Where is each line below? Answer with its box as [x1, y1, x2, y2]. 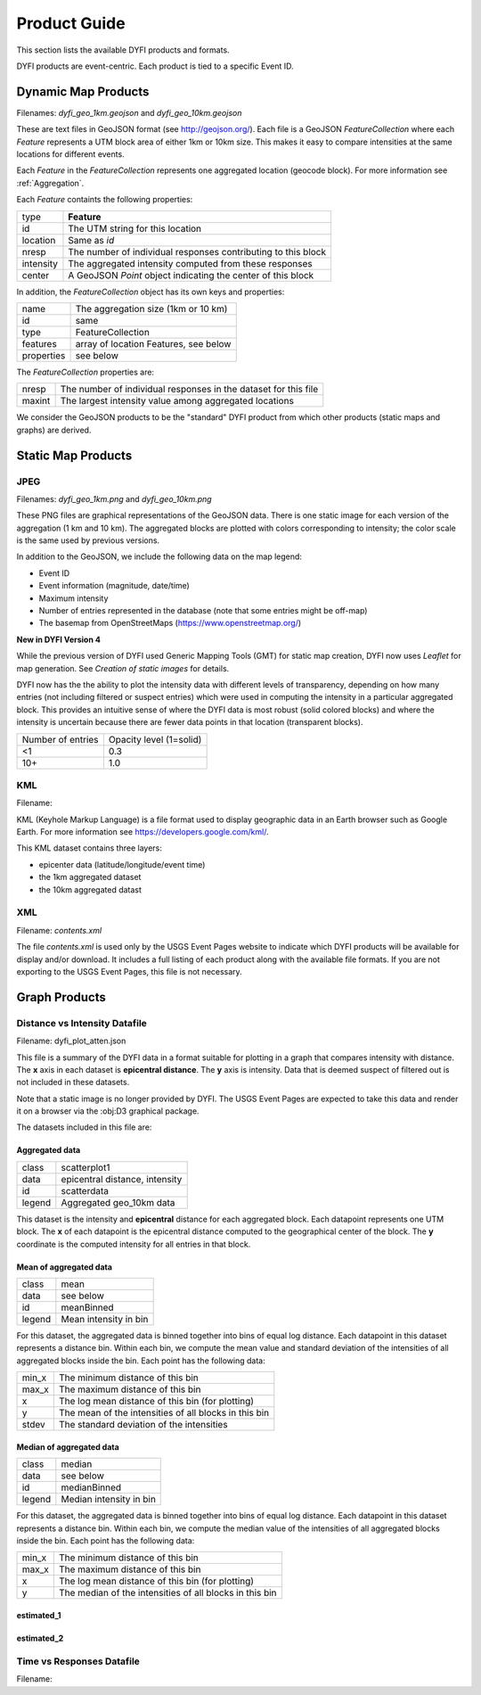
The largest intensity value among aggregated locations [60, 395, 294, 407]
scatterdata [61, 1184, 109, 1197]
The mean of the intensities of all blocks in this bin [58, 1407, 270, 1419]
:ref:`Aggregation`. [16, 177, 85, 188]
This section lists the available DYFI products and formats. [16, 45, 231, 55]
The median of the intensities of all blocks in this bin [58, 1587, 277, 1600]
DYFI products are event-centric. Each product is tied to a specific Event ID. [16, 61, 294, 71]
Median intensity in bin [61, 1493, 156, 1506]
